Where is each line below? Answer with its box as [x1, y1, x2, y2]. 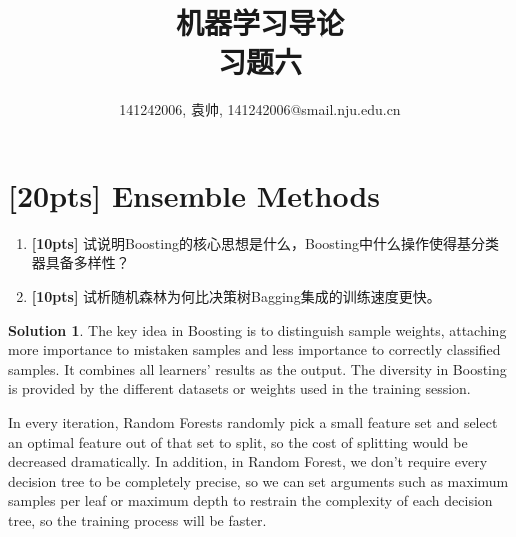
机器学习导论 [175, 2, 344, 43]
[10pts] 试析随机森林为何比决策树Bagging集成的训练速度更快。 [31, 286, 441, 307]
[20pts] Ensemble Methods [8, 174, 381, 215]
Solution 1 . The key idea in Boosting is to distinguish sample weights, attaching [8, 319, 507, 340]
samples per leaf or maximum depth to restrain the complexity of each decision [8, 490, 493, 511]
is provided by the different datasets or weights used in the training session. [8, 378, 471, 399]
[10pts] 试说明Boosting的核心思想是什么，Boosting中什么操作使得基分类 [31, 232, 499, 253]
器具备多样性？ [31, 252, 130, 273]
